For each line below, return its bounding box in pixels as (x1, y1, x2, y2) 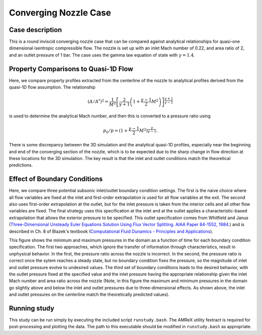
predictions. (9, 162, 33, 168)
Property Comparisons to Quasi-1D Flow (9, 64, 133, 73)
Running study (9, 304, 54, 312)
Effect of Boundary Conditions (9, 175, 103, 183)
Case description (9, 26, 62, 34)
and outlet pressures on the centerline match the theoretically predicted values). (9, 291, 170, 298)
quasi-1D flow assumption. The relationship (9, 84, 96, 90)
